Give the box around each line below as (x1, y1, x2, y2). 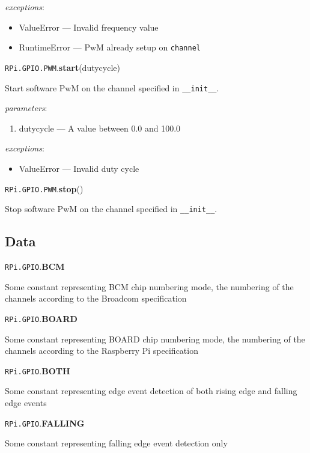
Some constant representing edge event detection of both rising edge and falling (5, 385, 297, 397)
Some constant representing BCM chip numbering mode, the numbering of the (5, 280, 294, 293)
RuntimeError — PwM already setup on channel (19, 41, 201, 53)
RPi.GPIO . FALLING (5, 416, 85, 429)
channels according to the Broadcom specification (5, 292, 187, 305)
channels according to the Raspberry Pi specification (5, 344, 198, 357)
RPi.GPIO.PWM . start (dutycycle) (5, 61, 120, 73)
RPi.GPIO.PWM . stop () (5, 182, 84, 195)
